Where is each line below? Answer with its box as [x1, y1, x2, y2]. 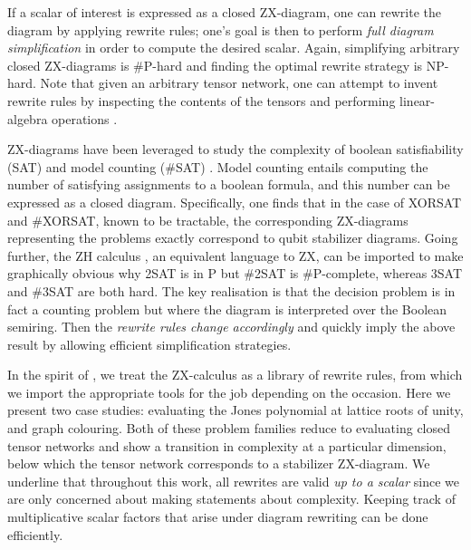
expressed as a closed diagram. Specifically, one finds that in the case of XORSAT [7, 192, 462, 211]
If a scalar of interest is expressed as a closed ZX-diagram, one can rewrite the [7, 3, 442, 21]
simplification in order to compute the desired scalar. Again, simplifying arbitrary [7, 38, 460, 57]
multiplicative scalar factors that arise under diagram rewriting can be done [7, 507, 428, 526]
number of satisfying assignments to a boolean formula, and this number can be [7, 175, 450, 194]
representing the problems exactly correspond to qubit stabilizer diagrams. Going [7, 228, 458, 247]
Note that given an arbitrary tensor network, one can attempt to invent [40, 73, 438, 92]
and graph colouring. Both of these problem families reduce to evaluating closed [7, 419, 451, 438]
